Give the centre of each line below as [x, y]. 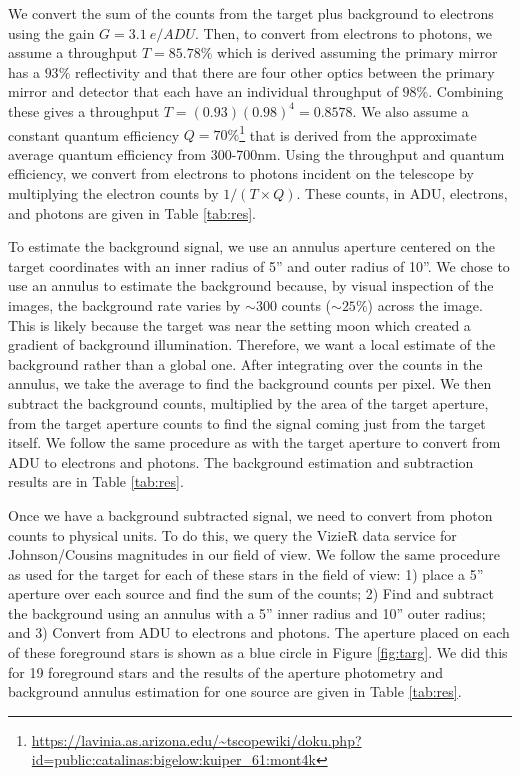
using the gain [51, 32]
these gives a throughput [84, 110]
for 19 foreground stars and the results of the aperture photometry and [226, 671]
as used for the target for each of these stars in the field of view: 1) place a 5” [246, 573]
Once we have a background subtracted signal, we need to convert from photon [250, 514]
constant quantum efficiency [94, 134]
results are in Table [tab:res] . [96, 481]
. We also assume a [410, 110]
